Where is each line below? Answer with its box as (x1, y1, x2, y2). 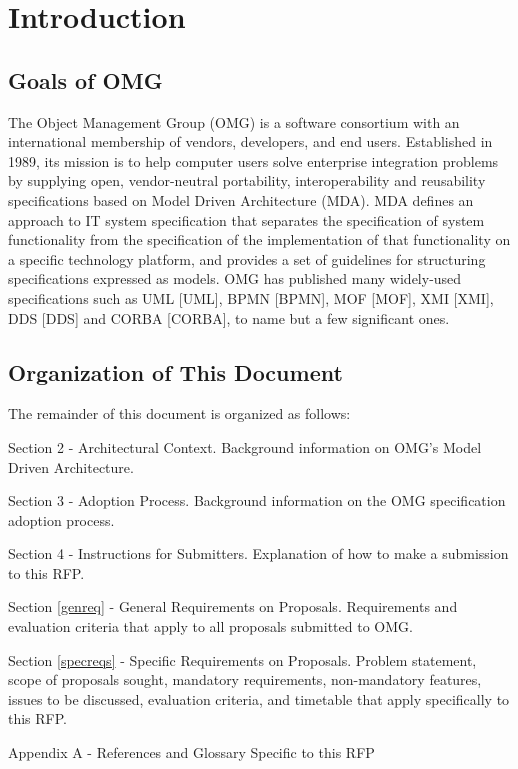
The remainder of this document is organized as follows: (8, 403, 351, 424)
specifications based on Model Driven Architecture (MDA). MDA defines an (8, 189, 474, 210)
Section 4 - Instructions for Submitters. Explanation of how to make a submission (8, 543, 509, 564)
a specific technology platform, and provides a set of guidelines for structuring (8, 248, 486, 269)
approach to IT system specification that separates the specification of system (8, 209, 485, 230)
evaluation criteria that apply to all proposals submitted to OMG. (8, 616, 413, 637)
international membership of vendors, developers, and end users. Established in (8, 131, 493, 152)
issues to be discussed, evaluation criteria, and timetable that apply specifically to (8, 688, 510, 709)
